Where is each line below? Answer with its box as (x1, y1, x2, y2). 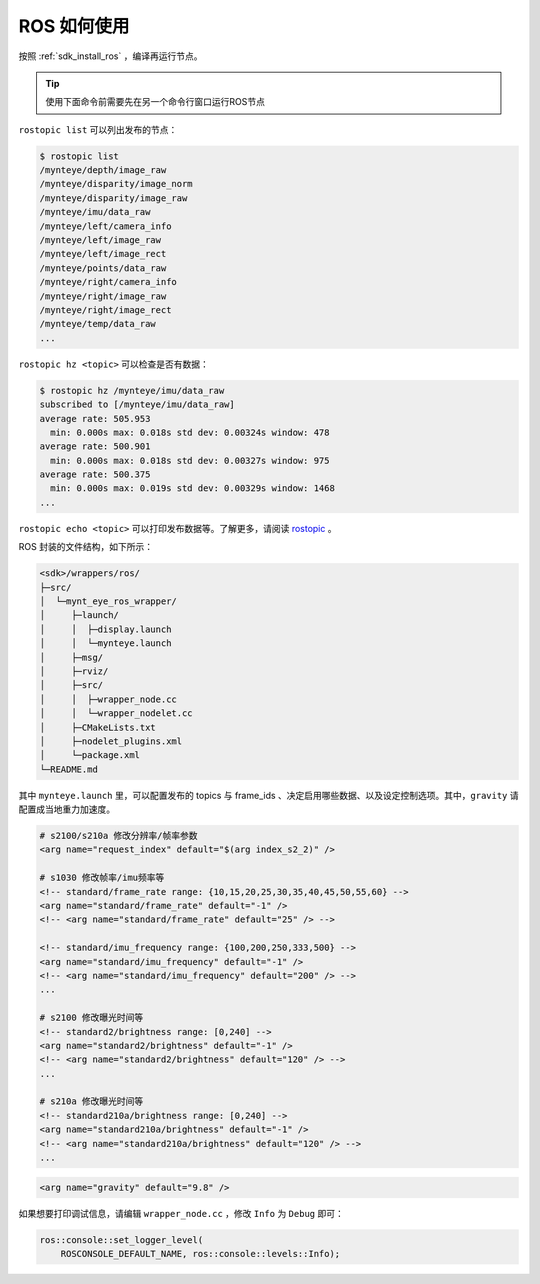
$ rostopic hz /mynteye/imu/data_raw (39, 385, 225, 396)
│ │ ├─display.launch (39, 623, 172, 635)
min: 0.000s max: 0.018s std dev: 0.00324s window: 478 (50, 426, 330, 438)
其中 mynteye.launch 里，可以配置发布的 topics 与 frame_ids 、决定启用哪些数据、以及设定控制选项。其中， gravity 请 (18, 789, 519, 801)
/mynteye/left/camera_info (39, 220, 172, 232)
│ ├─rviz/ (39, 665, 109, 677)
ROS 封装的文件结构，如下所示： (18, 541, 154, 553)
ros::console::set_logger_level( (39, 1234, 204, 1245)
